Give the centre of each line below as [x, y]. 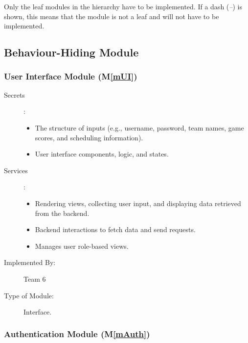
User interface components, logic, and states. [102, 154]
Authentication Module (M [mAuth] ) [77, 333]
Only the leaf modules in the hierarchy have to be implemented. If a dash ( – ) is [123, 6]
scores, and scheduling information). [89, 137]
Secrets [14, 94]
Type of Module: [29, 295]
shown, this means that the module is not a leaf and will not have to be [112, 16]
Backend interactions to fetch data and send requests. [115, 229]
